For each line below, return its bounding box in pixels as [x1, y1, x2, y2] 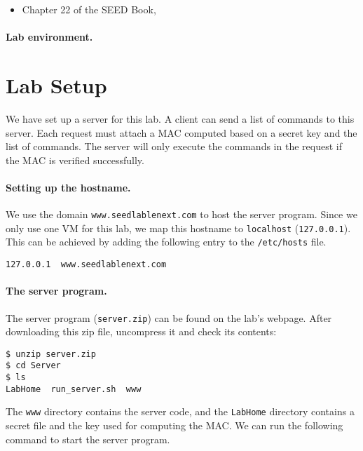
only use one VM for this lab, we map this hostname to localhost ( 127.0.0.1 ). [6, 220, 351, 235]
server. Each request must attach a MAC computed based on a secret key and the [6, 125, 357, 140]
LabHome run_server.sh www [6, 384, 142, 394]
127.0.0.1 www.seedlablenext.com [6, 260, 167, 270]
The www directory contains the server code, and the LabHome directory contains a [6, 404, 355, 419]
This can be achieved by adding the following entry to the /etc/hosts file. [6, 234, 327, 249]
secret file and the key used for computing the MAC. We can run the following [6, 418, 343, 433]
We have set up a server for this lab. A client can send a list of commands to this [6, 111, 355, 126]
